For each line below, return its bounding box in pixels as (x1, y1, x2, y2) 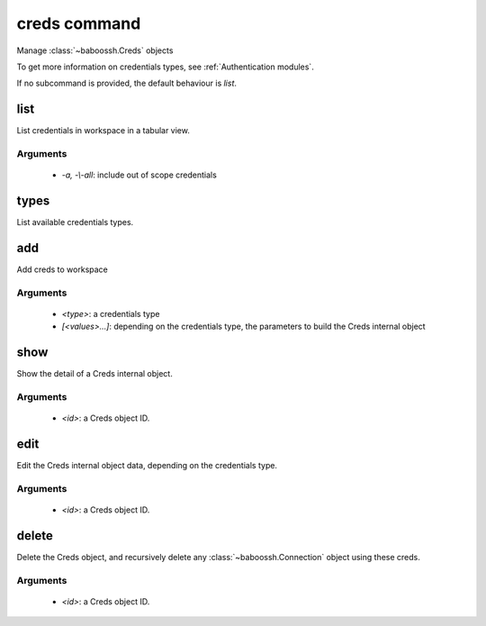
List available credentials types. (16, 217, 134, 228)
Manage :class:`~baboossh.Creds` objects (16, 45, 174, 56)
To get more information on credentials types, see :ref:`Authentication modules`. (16, 61, 314, 72)
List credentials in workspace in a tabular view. (16, 125, 191, 136)
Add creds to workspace (16, 264, 108, 275)
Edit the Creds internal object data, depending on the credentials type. (16, 460, 278, 471)
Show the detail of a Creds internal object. (16, 368, 173, 379)
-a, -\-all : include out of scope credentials (61, 169, 218, 180)
